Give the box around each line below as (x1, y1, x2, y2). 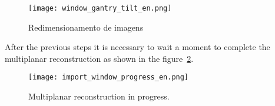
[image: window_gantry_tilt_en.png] (28, 4, 172, 12)
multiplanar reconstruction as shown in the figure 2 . (5, 52, 194, 64)
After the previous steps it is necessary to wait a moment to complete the (5, 41, 270, 53)
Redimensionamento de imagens (28, 21, 144, 33)
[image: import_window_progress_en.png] (28, 73, 189, 82)
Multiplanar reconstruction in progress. (28, 90, 170, 102)
